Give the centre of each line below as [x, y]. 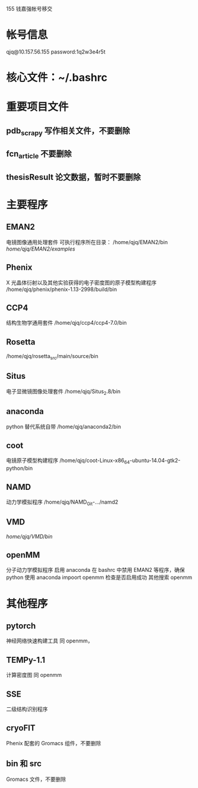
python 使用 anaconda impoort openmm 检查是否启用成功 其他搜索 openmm [99, 577]
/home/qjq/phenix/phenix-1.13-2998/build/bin [62, 289]
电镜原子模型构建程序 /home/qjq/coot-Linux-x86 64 [68, 461]
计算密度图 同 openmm [34, 675]
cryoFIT [21, 728]
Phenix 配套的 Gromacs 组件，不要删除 [54, 743]
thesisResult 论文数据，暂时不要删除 [74, 177]
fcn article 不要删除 [39, 155]
